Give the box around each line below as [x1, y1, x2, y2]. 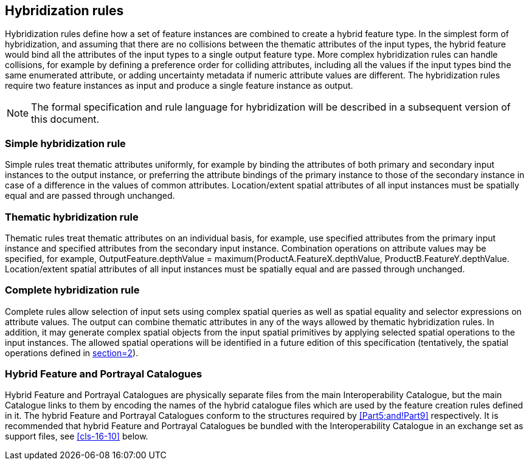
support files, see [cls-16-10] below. [5, 431, 148, 442]
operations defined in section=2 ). [5, 347, 139, 358]
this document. [31, 113, 100, 126]
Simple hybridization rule [5, 137, 126, 150]
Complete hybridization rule [5, 284, 140, 297]
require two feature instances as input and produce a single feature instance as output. [5, 80, 353, 91]
